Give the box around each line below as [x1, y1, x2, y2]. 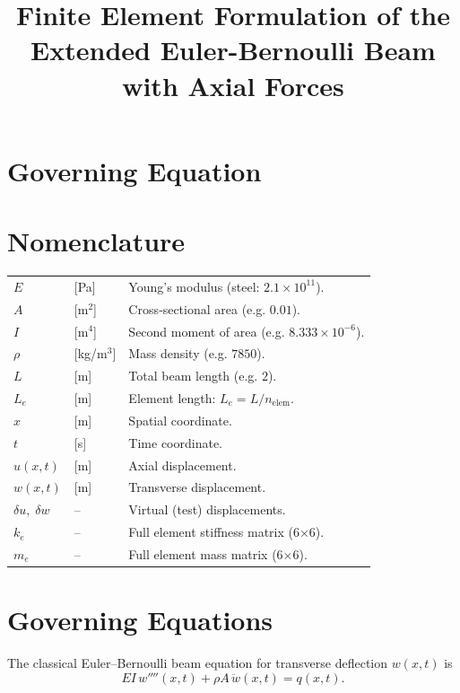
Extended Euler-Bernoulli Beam [30, 31, 436, 68]
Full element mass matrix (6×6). [128, 544, 308, 563]
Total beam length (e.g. [128, 366, 258, 385]
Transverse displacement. [128, 478, 266, 496]
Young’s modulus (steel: [128, 276, 260, 295]
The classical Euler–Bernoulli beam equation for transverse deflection [7, 654, 388, 672]
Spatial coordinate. [128, 410, 232, 429]
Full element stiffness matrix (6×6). [128, 522, 325, 541]
